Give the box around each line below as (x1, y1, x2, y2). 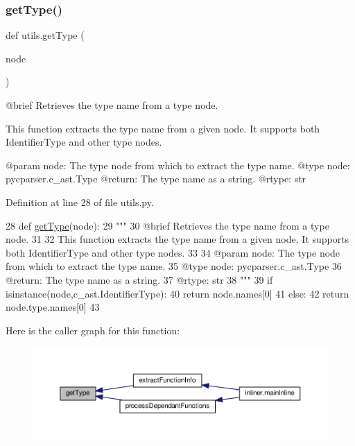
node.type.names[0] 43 (6, 300, 100, 314)
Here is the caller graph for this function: (6, 323, 180, 337)
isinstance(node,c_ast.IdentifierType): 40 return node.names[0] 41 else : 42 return (6, 286, 349, 300)
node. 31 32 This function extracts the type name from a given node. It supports (6, 232, 349, 246)
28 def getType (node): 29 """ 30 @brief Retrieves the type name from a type (6, 218, 329, 232)
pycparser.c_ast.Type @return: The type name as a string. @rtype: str (6, 171, 306, 186)
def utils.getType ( (6, 28, 85, 42)
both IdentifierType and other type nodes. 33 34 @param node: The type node (6, 245, 340, 259)
